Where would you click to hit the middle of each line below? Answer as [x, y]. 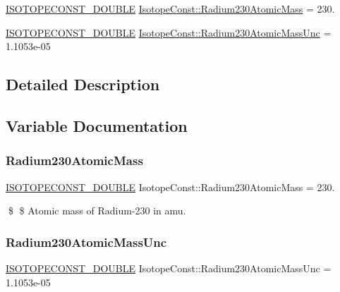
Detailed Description [83, 84]
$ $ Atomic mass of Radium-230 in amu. [97, 211]
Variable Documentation [97, 125]
